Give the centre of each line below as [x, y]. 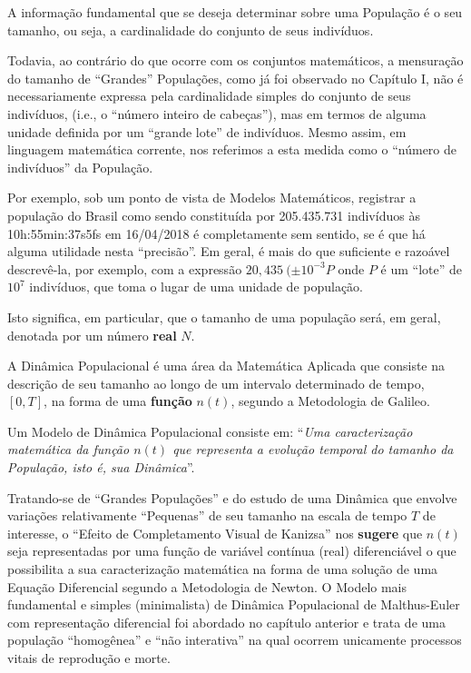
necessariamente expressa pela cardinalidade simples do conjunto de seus [209, 96]
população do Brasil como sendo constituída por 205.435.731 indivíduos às [214, 215]
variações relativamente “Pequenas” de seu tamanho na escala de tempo [207, 515]
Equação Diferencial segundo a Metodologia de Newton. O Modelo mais [207, 586]
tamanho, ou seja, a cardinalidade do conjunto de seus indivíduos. [191, 30]
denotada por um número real [92, 335]
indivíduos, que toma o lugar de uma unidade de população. [196, 287]
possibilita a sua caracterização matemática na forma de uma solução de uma [223, 569]
